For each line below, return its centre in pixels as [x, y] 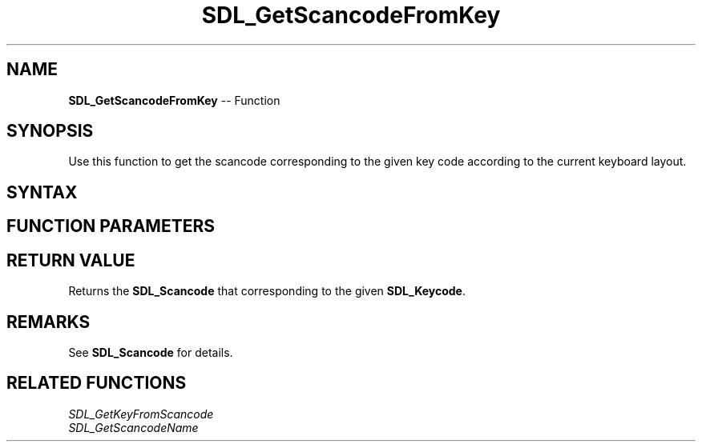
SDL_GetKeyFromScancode [141, 414]
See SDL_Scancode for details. [151, 352]
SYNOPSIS [50, 131]
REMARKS [48, 322]
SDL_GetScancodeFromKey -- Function [174, 100]
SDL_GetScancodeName [133, 427]
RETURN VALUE [71, 260]
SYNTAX [42, 192]
